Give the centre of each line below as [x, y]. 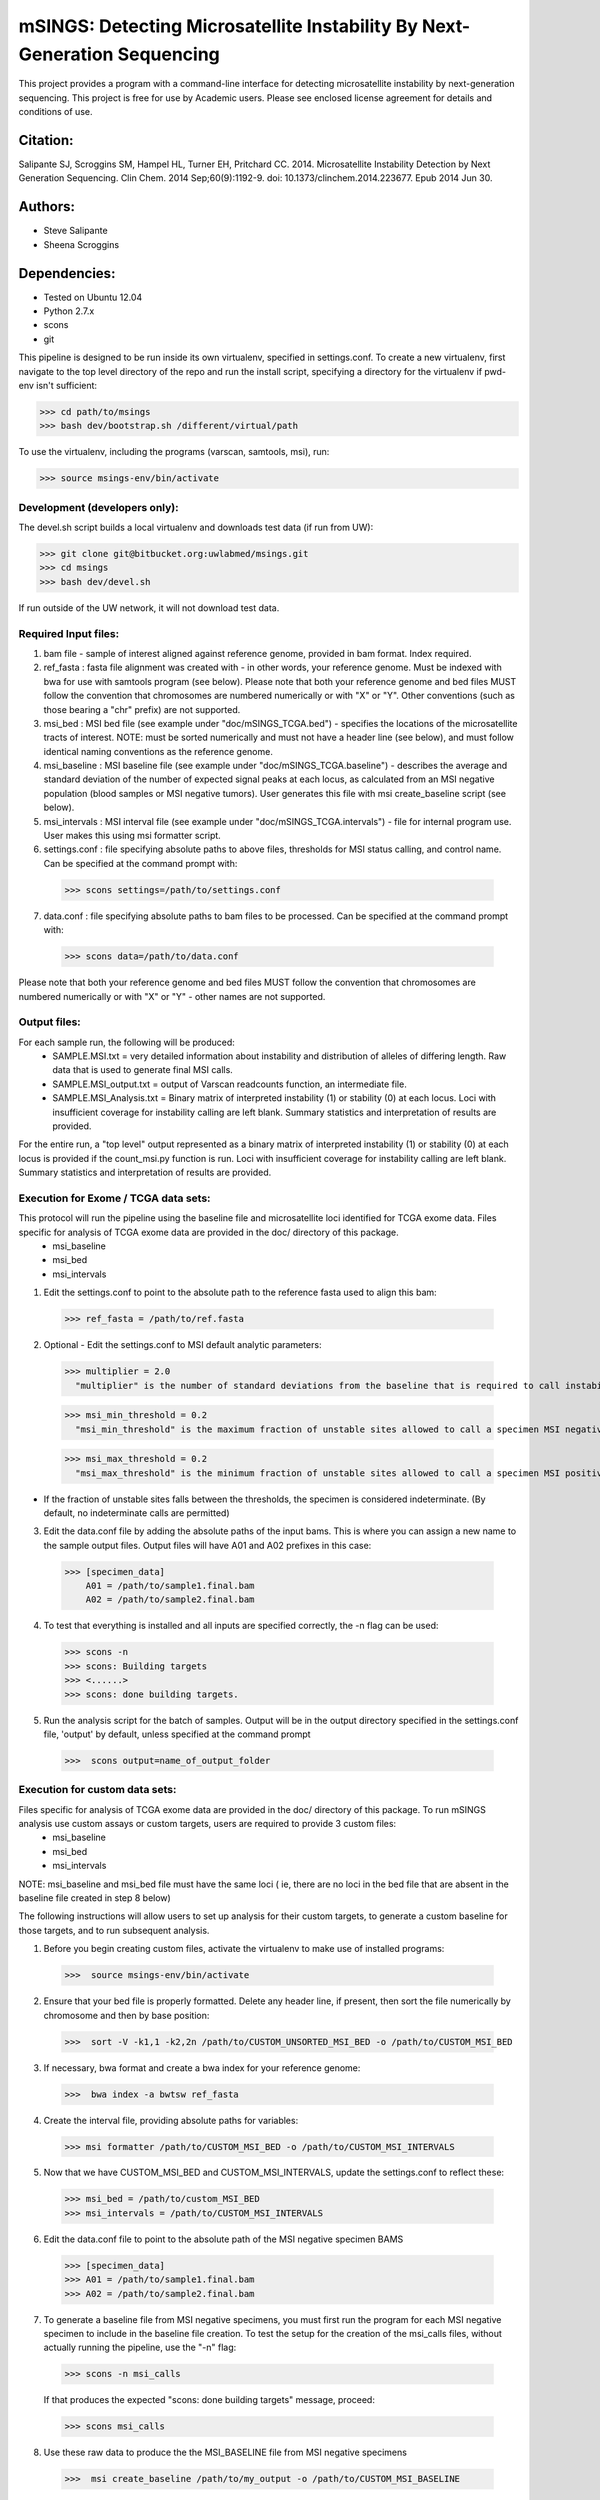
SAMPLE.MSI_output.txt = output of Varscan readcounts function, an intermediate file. [229, 1084]
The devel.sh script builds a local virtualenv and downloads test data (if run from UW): [196, 527]
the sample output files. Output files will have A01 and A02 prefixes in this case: [207, 1545]
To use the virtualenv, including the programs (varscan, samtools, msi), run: [174, 452]
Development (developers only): [98, 507]
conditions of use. [55, 112]
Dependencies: [67, 273]
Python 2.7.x [69, 311]
